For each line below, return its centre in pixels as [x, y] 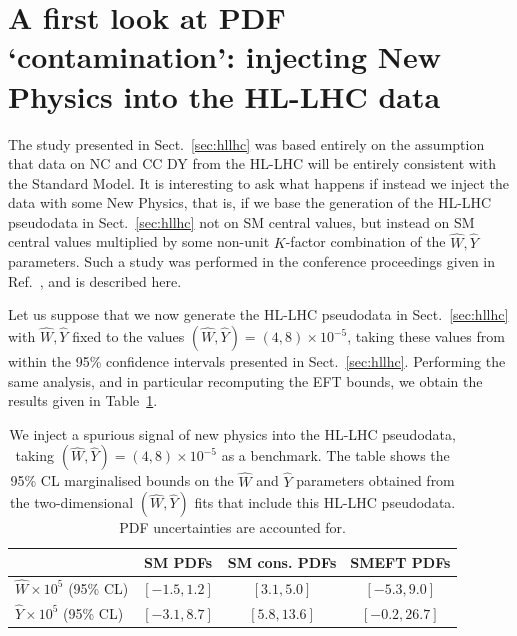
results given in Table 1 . [83, 400]
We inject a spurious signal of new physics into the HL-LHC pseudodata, [232, 433]
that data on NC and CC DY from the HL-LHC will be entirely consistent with [252, 163]
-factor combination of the [365, 241]
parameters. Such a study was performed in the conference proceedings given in [252, 261]
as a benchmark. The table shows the [335, 455]
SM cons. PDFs [282, 561]
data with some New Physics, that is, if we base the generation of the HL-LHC [250, 202]
